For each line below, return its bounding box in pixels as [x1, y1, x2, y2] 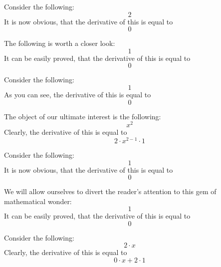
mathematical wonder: [4, 196, 72, 206]
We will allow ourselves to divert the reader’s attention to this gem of [4, 186, 217, 197]
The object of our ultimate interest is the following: [4, 111, 161, 121]
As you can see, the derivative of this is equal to [4, 89, 151, 99]
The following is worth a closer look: [4, 38, 115, 48]
